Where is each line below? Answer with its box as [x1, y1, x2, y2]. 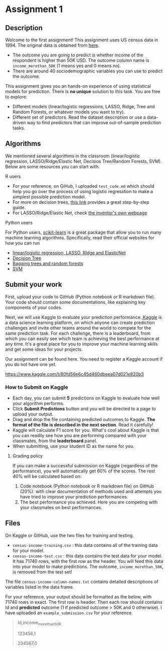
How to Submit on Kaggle [5, 383, 69, 390]
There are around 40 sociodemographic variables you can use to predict [12, 68, 163, 74]
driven [12, 120, 26, 125]
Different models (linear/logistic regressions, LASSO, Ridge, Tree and [12, 104, 155, 109]
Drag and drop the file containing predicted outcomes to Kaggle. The [12, 416, 155, 422]
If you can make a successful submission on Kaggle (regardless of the [12, 462, 158, 468]
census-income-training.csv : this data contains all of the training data [12, 542, 158, 548]
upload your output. [12, 411, 54, 417]
